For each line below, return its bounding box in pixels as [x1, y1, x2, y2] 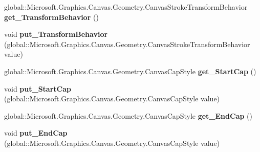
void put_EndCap [4, 127, 68, 138]
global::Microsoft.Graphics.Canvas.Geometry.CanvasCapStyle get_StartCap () [4, 66, 256, 76]
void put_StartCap [4, 83, 71, 94]
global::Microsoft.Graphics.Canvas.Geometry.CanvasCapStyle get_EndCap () [4, 110, 252, 121]
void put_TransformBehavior [4, 29, 108, 39]
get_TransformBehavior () [4, 11, 99, 22]
